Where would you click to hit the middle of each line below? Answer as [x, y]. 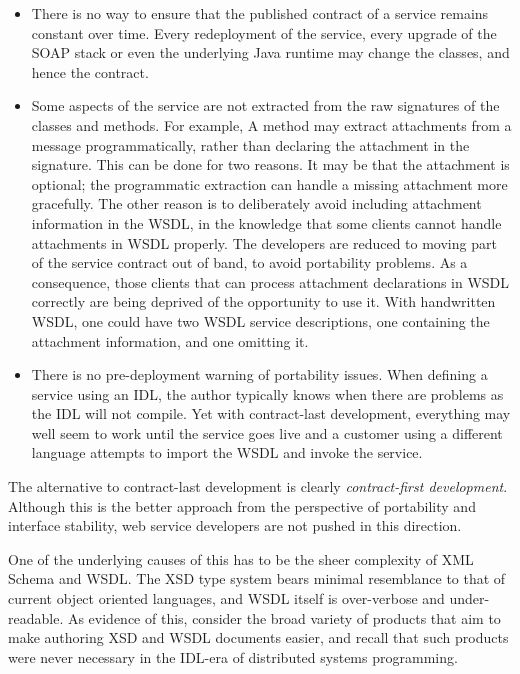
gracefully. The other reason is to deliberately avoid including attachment [256, 203]
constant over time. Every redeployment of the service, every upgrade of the [264, 32]
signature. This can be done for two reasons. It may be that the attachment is [270, 164]
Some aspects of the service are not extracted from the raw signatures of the [265, 105]
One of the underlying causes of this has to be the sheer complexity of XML [241, 558]
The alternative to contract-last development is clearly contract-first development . [258, 486]
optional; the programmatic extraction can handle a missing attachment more [269, 183]
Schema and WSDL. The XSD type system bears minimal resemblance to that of [257, 578]
